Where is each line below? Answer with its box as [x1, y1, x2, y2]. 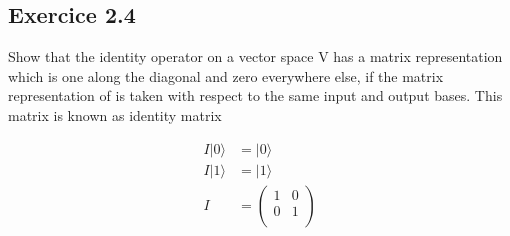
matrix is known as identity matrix [8, 104, 222, 125]
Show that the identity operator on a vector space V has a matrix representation [8, 46, 503, 67]
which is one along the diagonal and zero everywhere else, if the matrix [8, 65, 444, 86]
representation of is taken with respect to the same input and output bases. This [8, 85, 503, 106]
